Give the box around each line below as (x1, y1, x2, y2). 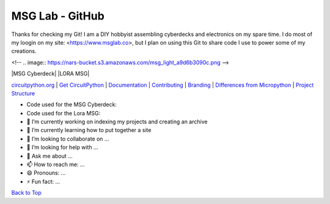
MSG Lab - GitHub (11, 9, 105, 23)
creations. (11, 48, 37, 55)
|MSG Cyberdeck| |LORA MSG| (11, 70, 90, 78)
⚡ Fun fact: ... (26, 178, 61, 185)
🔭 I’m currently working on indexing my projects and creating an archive (26, 118, 208, 125)
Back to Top (11, 189, 42, 197)
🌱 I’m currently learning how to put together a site (26, 126, 152, 134)
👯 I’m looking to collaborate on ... (26, 135, 109, 142)
